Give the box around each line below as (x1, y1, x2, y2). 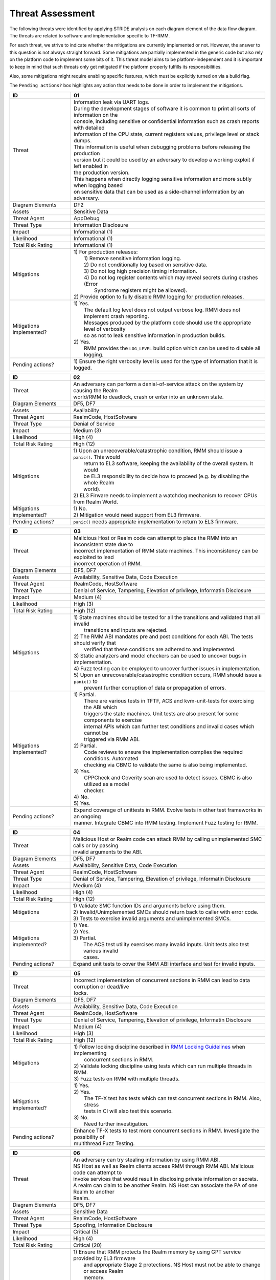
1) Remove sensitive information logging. (83, 254, 181, 262)
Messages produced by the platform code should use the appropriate (83, 319, 251, 326)
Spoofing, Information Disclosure (73, 1221, 153, 1228)
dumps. (73, 137, 92, 144)
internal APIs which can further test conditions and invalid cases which (84, 722, 255, 730)
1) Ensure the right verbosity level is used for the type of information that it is (73, 357, 258, 365)
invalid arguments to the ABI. (73, 848, 143, 855)
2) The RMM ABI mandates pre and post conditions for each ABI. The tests (74, 633, 254, 640)
